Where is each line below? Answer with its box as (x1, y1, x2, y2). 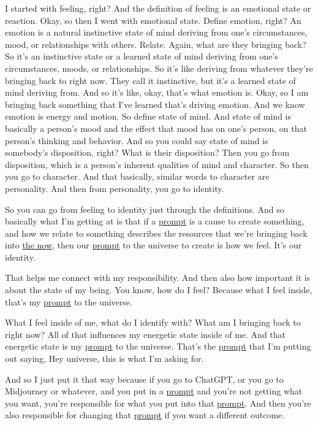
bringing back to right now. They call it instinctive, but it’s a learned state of (5, 74, 296, 86)
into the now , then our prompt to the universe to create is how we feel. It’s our (5, 239, 302, 251)
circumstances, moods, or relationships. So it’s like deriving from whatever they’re (5, 61, 313, 74)
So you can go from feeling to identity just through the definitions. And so (5, 202, 284, 215)
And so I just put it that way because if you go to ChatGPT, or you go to (5, 372, 284, 385)
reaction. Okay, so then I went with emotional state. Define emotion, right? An (5, 13, 301, 26)
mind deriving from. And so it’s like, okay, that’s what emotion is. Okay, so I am (5, 86, 309, 99)
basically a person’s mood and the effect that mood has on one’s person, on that (5, 121, 307, 134)
